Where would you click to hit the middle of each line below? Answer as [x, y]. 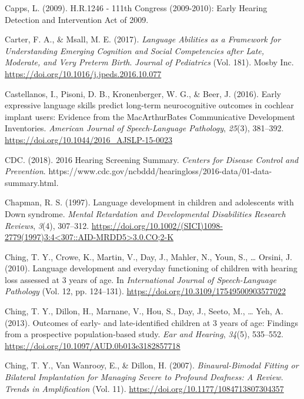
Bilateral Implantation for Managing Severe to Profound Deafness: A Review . [144, 377]
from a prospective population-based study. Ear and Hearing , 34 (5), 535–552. [144, 334]
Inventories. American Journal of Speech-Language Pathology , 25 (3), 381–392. [144, 128]
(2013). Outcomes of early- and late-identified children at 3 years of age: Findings [152, 322]
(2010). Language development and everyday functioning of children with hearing [151, 268]
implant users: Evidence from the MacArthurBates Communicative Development [150, 116]
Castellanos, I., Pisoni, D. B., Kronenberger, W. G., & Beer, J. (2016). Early [143, 93]
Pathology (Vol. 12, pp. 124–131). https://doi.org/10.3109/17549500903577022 [145, 291]
